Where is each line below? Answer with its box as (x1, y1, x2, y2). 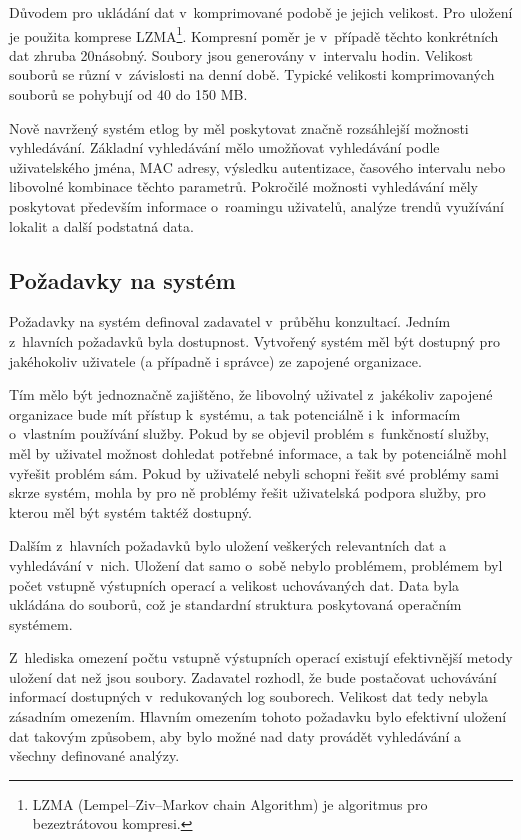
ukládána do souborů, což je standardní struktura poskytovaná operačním (9, 594, 462, 615)
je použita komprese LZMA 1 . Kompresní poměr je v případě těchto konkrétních (9, 22, 499, 46)
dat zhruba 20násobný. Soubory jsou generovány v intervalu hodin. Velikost (9, 44, 474, 65)
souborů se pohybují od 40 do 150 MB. (9, 84, 248, 105)
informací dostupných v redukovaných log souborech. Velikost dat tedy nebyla (9, 686, 489, 707)
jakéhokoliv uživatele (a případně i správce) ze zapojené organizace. (9, 350, 422, 371)
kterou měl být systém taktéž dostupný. (9, 501, 252, 522)
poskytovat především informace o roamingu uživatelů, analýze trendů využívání (9, 196, 505, 216)
